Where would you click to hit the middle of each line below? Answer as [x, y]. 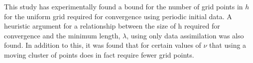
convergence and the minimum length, [62, 35]
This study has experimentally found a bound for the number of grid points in [124, 6]
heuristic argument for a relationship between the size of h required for [112, 26]
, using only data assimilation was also [185, 35]
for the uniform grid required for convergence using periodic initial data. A [118, 16]
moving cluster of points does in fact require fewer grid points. [99, 54]
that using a [228, 45]
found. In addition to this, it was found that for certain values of [103, 45]
